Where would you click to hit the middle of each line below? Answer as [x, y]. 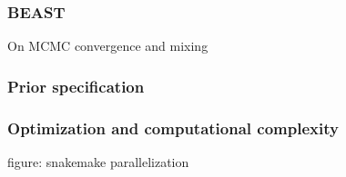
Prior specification [76, 86]
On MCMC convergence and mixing [108, 46]
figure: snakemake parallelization [98, 161]
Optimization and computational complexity [173, 128]
